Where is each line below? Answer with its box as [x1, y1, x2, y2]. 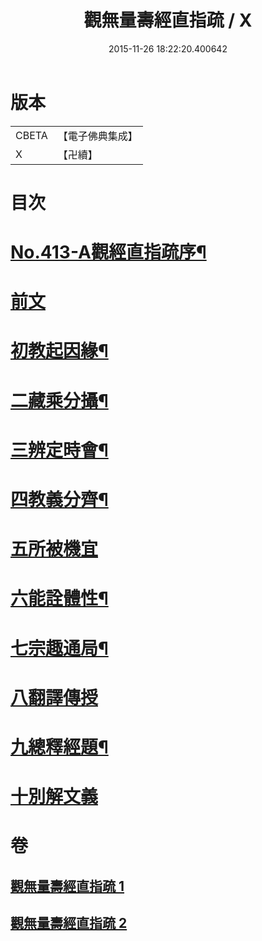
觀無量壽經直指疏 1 [10, 877, 125, 895]
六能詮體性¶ [10, 587, 109, 610]
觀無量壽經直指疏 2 [10, 915, 128, 932]
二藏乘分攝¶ [10, 389, 109, 412]
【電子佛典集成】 [57, 129, 138, 143]
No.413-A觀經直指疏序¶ [10, 241, 207, 264]
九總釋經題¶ [10, 736, 109, 758]
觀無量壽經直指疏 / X [83, 9, 253, 32]
